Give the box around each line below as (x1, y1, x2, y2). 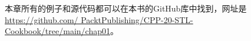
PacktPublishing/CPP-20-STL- (81, 13, 193, 25)
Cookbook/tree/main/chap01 (5, 25, 110, 37)
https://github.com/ (5, 13, 78, 25)
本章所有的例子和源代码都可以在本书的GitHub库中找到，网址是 (5, 2, 247, 14)
